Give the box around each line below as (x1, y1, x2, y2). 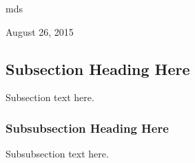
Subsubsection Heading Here (6, 119, 169, 136)
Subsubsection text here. (6, 146, 109, 161)
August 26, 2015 (6, 24, 74, 39)
